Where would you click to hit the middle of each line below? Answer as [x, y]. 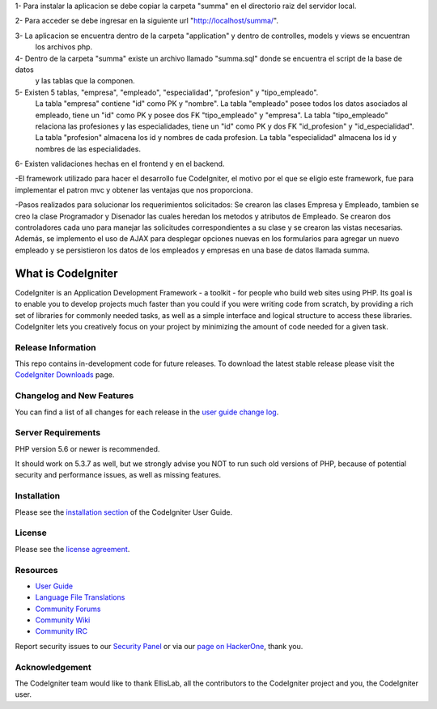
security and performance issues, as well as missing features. [118, 475]
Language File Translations [80, 597]
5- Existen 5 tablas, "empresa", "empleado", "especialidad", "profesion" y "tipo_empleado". [167, 92]
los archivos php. [64, 47]
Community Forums [68, 609]
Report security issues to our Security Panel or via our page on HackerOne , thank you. [159, 646]
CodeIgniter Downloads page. [65, 375]
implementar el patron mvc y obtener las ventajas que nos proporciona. [134, 189]
